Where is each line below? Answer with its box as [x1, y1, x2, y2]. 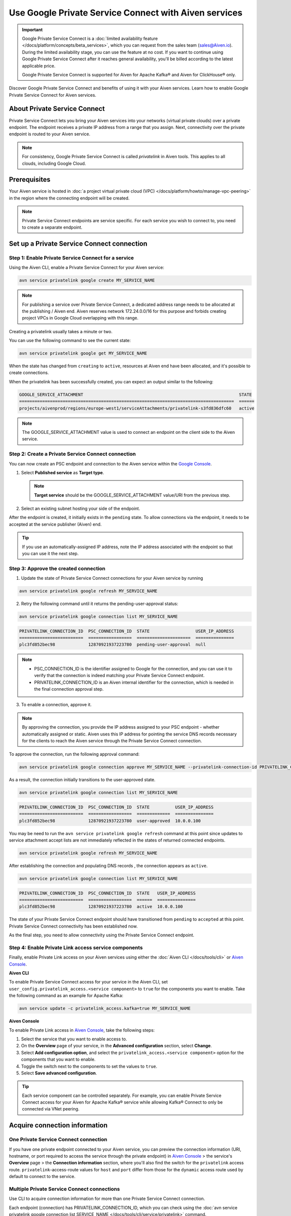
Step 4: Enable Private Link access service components [9, 944, 143, 951]
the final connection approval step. [34, 686, 104, 692]
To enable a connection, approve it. [21, 702, 92, 708]
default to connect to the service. [9, 1174, 76, 1180]
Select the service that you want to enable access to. [21, 1036, 127, 1042]
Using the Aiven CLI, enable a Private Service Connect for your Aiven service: [9, 265, 164, 270]
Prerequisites [9, 176, 50, 184]
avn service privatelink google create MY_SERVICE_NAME [19, 278, 155, 283]
